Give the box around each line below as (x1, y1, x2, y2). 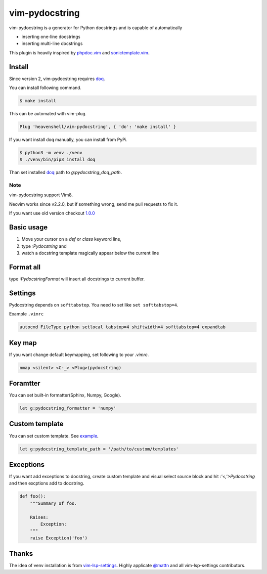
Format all (9, 263, 41, 271)
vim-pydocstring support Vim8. (9, 192, 73, 198)
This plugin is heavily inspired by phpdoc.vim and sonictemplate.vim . (9, 49, 150, 55)
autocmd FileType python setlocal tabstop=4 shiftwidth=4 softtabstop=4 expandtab (19, 324, 226, 330)
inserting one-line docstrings (21, 34, 81, 40)
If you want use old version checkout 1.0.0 (9, 210, 95, 216)
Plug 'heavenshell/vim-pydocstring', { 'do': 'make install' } (19, 124, 177, 130)
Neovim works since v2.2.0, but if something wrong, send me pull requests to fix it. (9, 201, 178, 207)
